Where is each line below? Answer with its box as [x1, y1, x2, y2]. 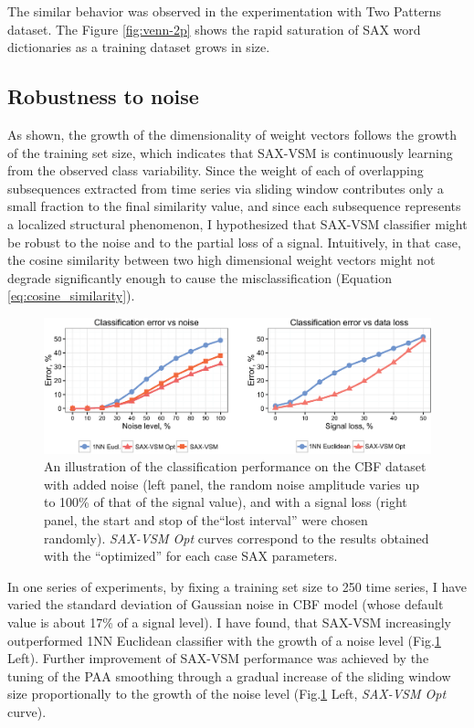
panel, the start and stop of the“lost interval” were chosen [44, 510, 368, 529]
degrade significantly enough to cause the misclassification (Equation [7, 268, 393, 287]
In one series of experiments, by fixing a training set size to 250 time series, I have [7, 576, 468, 596]
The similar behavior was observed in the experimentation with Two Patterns [7, 2, 442, 20]
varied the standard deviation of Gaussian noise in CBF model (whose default [7, 595, 444, 614]
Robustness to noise [7, 82, 199, 111]
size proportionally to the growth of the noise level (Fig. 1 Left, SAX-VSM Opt [7, 684, 447, 703]
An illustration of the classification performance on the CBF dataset [44, 457, 427, 476]
